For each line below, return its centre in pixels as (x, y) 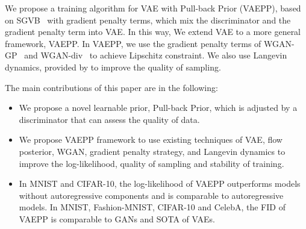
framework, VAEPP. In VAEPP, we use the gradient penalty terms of (133, 43)
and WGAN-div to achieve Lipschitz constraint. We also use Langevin (156, 55)
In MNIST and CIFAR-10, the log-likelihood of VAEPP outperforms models (160, 184)
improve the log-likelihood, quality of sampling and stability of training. (151, 163)
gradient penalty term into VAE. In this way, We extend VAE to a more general (153, 32)
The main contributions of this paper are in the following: (111, 87)
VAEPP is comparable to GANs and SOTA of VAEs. (117, 218)
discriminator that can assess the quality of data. (109, 119)
